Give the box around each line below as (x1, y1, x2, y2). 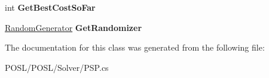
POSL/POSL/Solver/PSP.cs (5, 61, 109, 73)
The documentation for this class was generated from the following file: (5, 41, 265, 54)
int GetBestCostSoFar (5, 1, 96, 13)
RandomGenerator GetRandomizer (5, 21, 142, 33)
